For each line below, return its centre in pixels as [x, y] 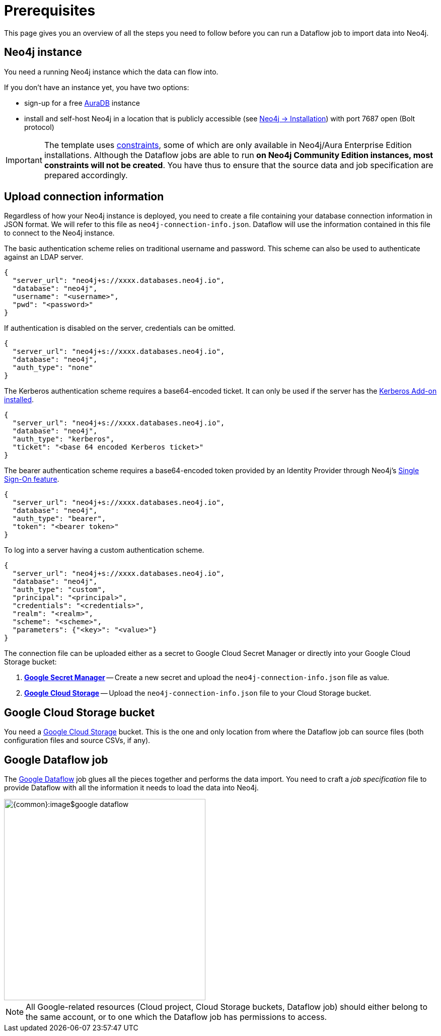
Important [24, 160]
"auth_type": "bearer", [59, 519]
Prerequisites [50, 11]
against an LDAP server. [44, 257]
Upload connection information [84, 197]
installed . [19, 400]
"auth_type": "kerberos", [63, 439]
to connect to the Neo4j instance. [59, 233]
